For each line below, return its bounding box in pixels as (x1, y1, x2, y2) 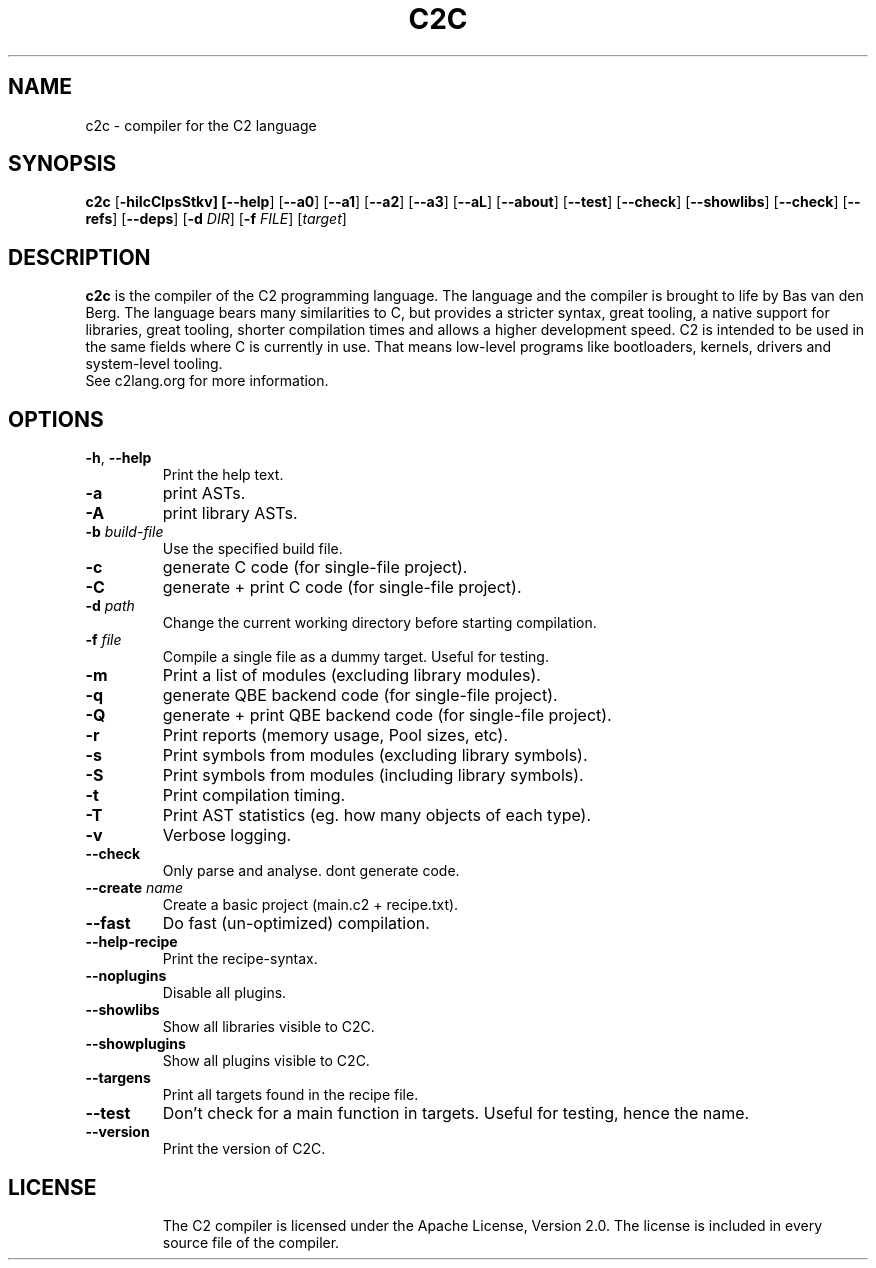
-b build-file (85, 523, 164, 541)
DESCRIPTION (8, 244, 151, 270)
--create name (85, 879, 184, 897)
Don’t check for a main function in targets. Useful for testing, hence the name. (162, 1103, 750, 1124)
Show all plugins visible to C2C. (162, 1052, 370, 1070)
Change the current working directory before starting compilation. (162, 614, 597, 632)
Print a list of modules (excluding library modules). (162, 665, 541, 686)
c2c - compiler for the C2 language (85, 116, 317, 134)
